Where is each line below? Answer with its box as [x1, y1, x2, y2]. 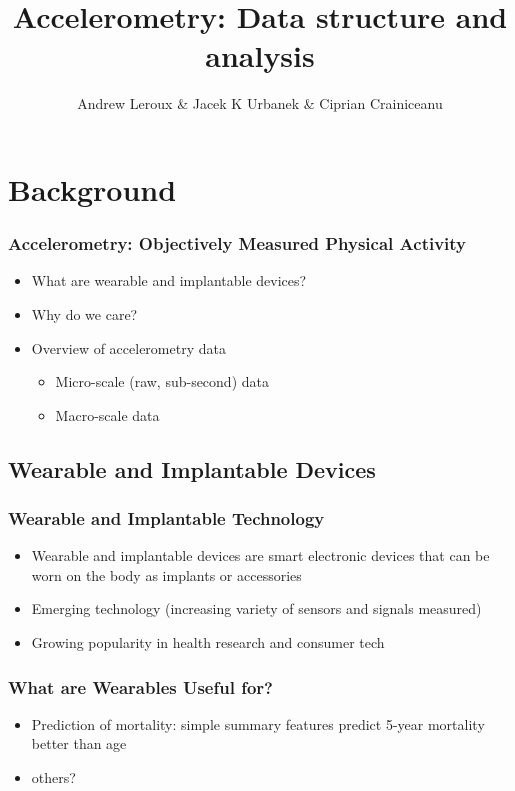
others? [31, 767, 76, 788]
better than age [31, 733, 127, 754]
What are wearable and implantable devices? [31, 270, 307, 291]
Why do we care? [31, 303, 138, 324]
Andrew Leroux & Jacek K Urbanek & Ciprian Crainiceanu [77, 93, 443, 114]
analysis [205, 35, 315, 76]
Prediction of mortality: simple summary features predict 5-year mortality [31, 713, 485, 734]
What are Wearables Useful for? [8, 674, 273, 699]
